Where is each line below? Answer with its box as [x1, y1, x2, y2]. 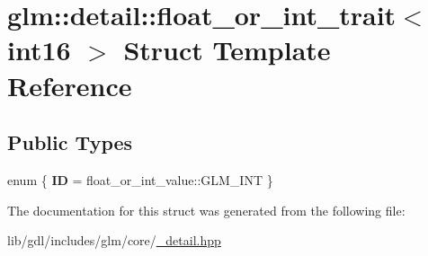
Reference [7, 66, 132, 103]
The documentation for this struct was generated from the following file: [7, 200, 406, 219]
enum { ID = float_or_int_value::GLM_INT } [7, 170, 273, 189]
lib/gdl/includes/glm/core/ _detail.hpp [7, 231, 221, 250]
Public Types [7, 128, 133, 156]
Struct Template [123, 31, 331, 68]
